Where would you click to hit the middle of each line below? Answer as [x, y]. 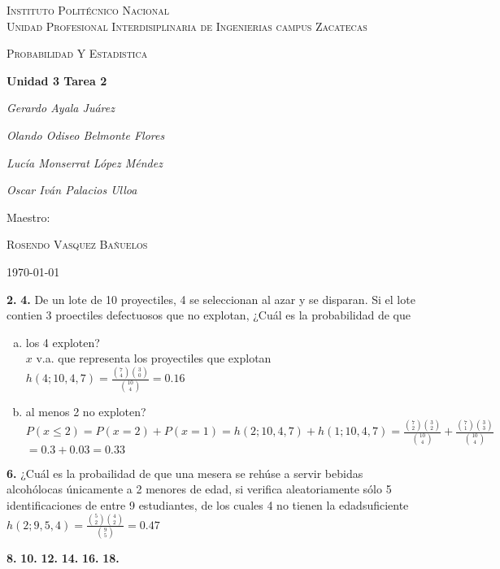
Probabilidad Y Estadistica [77, 53]
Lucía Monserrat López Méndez [85, 162]
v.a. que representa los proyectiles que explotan [154, 358]
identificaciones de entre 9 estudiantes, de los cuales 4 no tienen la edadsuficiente [208, 504]
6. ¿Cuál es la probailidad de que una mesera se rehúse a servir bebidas [185, 473]
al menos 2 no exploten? [86, 411]
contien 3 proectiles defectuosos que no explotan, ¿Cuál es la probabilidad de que [209, 315]
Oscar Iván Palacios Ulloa [72, 190]
